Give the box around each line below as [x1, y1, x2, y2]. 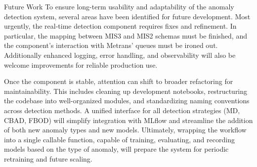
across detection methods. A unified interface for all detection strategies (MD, [4, 105, 240, 115]
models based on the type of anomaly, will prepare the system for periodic [4, 144, 229, 154]
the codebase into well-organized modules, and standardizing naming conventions [4, 95, 250, 106]
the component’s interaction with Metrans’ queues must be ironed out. [4, 40, 218, 50]
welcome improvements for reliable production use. [4, 59, 158, 70]
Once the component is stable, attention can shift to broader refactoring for [4, 76, 233, 86]
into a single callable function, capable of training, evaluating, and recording [4, 134, 235, 144]
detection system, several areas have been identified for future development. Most [4, 11, 251, 21]
